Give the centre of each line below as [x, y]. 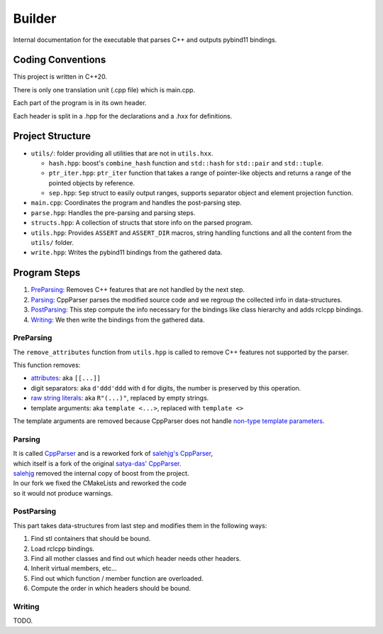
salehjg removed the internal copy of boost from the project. [101, 473]
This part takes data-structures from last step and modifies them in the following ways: [140, 525]
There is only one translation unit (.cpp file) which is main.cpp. [104, 89]
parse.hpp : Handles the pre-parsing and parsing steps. [113, 212]
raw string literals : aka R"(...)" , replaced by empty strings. [120, 398]
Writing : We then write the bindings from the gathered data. [118, 319]
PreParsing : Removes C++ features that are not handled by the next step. [138, 290]
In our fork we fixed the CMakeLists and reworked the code [100, 483]
